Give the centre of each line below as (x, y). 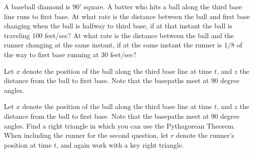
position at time (28, 144)
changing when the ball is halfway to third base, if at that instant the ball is (118, 26)
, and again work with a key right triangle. (120, 144)
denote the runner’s (205, 135)
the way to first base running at (52, 54)
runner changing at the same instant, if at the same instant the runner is (113, 45)
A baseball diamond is (37, 6)
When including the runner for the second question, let (86, 135)
